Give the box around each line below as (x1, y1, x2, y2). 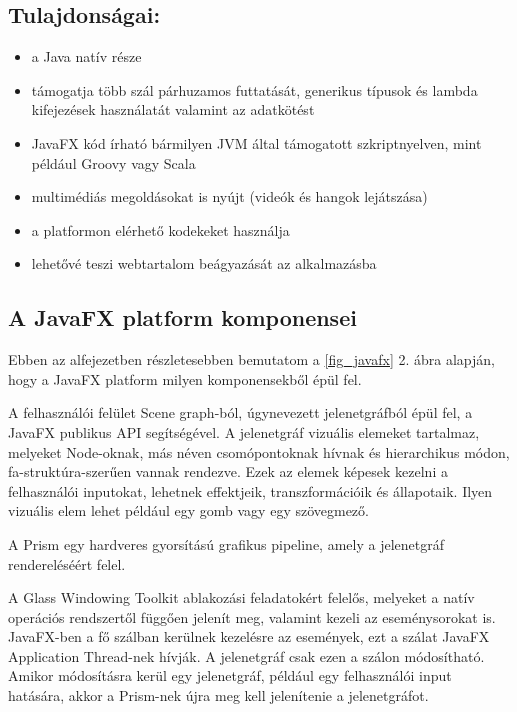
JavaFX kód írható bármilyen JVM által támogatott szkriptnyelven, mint (31, 132, 482, 153)
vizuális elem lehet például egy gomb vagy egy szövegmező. (8, 500, 369, 521)
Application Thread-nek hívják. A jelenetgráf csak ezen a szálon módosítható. (8, 645, 485, 666)
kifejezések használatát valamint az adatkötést (31, 99, 315, 120)
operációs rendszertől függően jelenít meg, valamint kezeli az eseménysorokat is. (8, 606, 496, 627)
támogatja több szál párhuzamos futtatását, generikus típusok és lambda (31, 79, 478, 100)
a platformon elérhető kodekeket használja (31, 219, 290, 240)
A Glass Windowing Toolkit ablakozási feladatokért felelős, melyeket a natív (8, 587, 475, 608)
